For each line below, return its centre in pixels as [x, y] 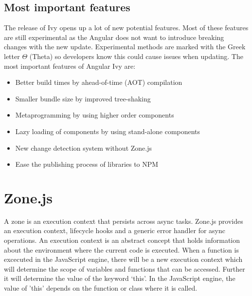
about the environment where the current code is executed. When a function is [121, 249]
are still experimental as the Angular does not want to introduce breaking [114, 37]
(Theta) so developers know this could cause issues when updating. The [136, 56]
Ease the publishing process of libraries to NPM [87, 164]
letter [12, 56]
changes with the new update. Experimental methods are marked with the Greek [125, 47]
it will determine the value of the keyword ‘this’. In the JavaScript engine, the [120, 278]
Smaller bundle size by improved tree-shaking [83, 98]
